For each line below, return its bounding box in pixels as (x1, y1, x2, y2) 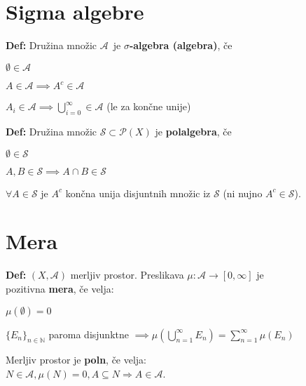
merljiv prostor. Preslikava (70, 267, 184, 282)
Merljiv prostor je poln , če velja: (6, 352, 147, 367)
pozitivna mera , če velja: (6, 281, 114, 295)
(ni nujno (223, 185, 263, 200)
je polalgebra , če (155, 124, 232, 139)
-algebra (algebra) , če (129, 38, 232, 53)
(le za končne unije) (106, 99, 191, 114)
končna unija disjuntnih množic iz (65, 185, 211, 200)
